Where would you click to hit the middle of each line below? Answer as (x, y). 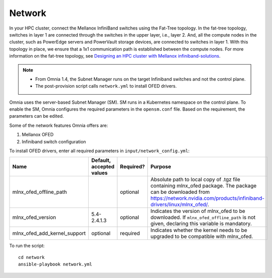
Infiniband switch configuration (54, 142)
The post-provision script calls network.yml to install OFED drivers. (106, 86)
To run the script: (27, 246)
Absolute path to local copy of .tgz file (195, 179)
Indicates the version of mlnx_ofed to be (198, 211)
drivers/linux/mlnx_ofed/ (179, 204)
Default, (101, 160)
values (99, 173)
